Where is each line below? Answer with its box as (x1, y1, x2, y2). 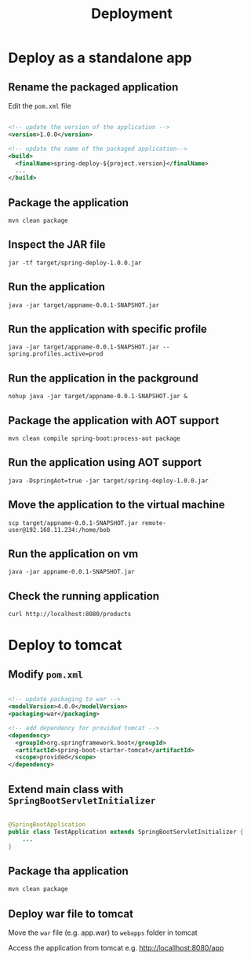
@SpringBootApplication (8, 820, 86, 829)
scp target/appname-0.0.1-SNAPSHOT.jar (8, 519, 139, 527)
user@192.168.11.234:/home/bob (8, 526, 111, 534)
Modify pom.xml (8, 667, 84, 681)
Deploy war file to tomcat (8, 906, 133, 921)
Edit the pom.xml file (8, 102, 72, 110)
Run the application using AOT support (8, 456, 202, 469)
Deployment (91, 5, 173, 23)
